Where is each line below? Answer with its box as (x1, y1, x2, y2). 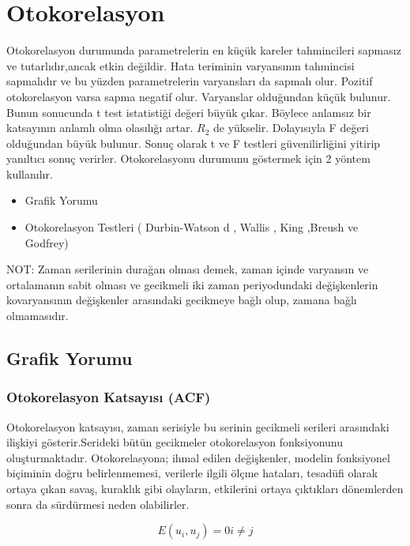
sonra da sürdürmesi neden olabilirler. (6, 495, 190, 512)
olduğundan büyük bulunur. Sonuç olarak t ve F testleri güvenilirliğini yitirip (6, 134, 381, 151)
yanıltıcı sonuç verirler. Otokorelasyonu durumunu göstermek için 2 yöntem (6, 150, 371, 167)
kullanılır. (6, 165, 53, 182)
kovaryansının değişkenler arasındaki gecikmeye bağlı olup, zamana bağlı (6, 292, 357, 308)
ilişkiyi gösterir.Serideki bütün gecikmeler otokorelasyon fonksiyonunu (6, 434, 344, 450)
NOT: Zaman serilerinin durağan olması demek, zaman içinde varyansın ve (6, 261, 369, 277)
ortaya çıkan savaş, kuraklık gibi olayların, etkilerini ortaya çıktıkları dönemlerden (6, 480, 404, 496)
